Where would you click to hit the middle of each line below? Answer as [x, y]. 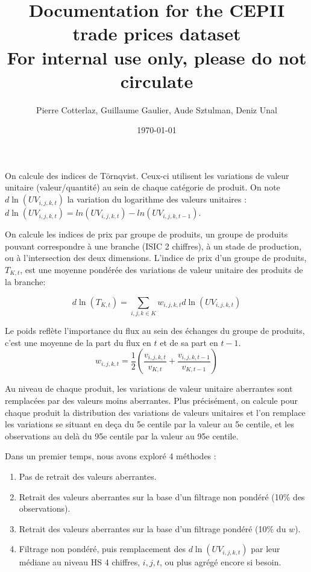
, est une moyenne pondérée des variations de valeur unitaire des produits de [162, 269]
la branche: [25, 282]
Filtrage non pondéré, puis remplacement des [102, 549]
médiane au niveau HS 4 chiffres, [80, 562]
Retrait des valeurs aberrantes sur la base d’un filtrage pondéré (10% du [152, 528]
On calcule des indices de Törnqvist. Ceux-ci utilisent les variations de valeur [147, 175]
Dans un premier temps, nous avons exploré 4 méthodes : [111, 456]
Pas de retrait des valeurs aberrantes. [88, 476]
